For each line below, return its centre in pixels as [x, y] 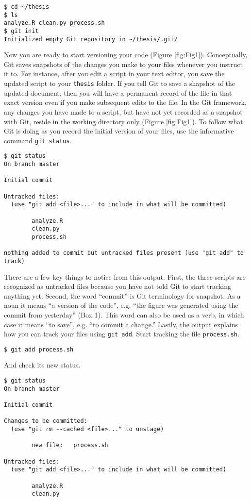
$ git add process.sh [39, 349]
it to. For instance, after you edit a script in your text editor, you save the [114, 74]
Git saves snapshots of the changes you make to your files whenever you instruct [123, 64]
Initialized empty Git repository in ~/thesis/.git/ [91, 39]
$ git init [21, 31]
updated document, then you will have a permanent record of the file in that [118, 92]
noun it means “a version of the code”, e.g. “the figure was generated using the [121, 305]
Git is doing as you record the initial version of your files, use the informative [119, 131]
